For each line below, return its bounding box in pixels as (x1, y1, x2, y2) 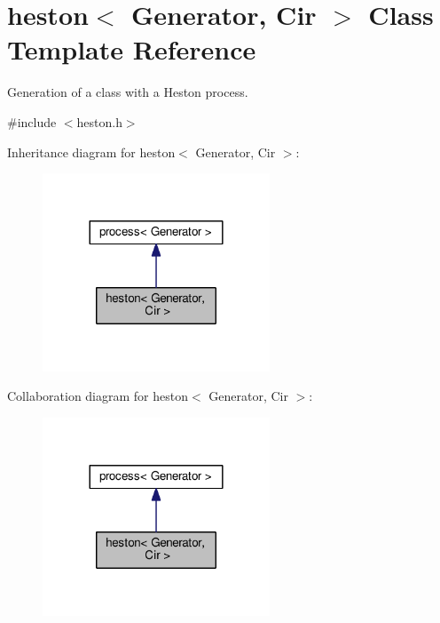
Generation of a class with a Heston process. (7, 83, 248, 101)
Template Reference (7, 31, 256, 68)
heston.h (76, 112, 122, 131)
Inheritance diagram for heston (7, 142, 176, 161)
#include (7, 112, 57, 131)
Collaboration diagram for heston (7, 387, 189, 405)
